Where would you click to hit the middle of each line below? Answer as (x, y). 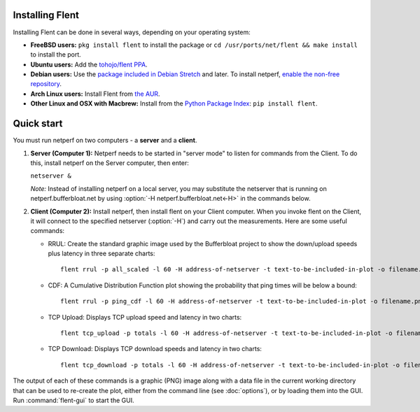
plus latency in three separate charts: (101, 254)
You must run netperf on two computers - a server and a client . (105, 141)
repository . (46, 84)
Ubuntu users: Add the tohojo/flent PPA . (89, 64)
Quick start (38, 123)
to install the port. (56, 55)
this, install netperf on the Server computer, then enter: (110, 163)
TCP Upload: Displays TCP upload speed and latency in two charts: (145, 317)
